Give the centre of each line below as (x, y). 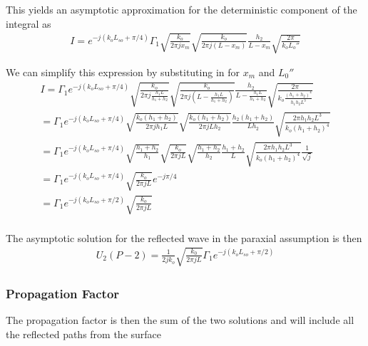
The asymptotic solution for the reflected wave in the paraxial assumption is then (184, 237)
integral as (29, 23)
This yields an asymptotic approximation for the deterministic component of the (182, 9)
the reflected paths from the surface (84, 334)
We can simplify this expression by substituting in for (123, 72)
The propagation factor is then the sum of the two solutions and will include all (180, 320)
